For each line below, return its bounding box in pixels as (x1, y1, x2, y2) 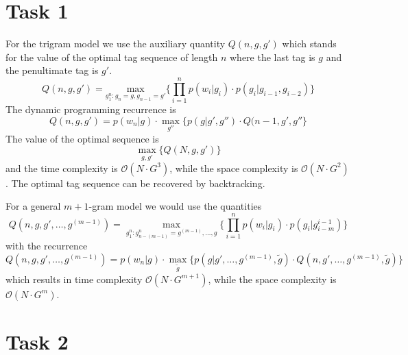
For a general (5, 199, 61, 213)
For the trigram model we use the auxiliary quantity (5, 36, 226, 51)
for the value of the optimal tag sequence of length (5, 49, 218, 64)
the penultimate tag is (5, 63, 99, 77)
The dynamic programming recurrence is (5, 102, 176, 117)
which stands (282, 36, 337, 51)
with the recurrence (5, 238, 88, 253)
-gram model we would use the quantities (88, 199, 262, 213)
